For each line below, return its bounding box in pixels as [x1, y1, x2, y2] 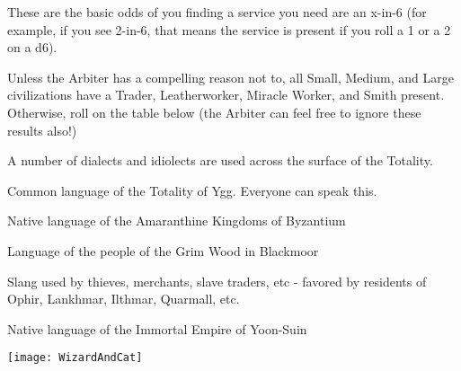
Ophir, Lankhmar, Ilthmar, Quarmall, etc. [7, 289, 240, 308]
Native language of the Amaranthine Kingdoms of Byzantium [7, 211, 346, 230]
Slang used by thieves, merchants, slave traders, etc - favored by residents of [7, 271, 427, 290]
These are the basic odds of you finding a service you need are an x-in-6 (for [7, 3, 427, 21]
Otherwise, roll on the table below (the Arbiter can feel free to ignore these [7, 102, 421, 121]
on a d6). [7, 38, 58, 57]
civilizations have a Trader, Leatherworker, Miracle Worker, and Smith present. [7, 85, 445, 104]
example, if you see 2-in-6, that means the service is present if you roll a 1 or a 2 [7, 20, 451, 39]
